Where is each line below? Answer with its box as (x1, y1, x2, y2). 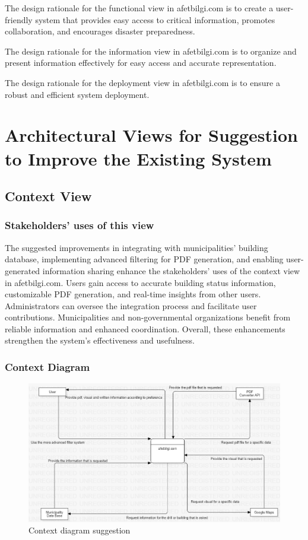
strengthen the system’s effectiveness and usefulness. (5, 334, 195, 347)
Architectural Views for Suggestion (5, 123, 298, 147)
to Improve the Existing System (5, 146, 272, 170)
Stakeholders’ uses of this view (5, 218, 154, 233)
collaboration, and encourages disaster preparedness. (5, 25, 195, 37)
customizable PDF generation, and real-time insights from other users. (5, 288, 261, 300)
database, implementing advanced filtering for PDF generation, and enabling (5, 253, 284, 265)
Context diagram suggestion (28, 524, 131, 536)
